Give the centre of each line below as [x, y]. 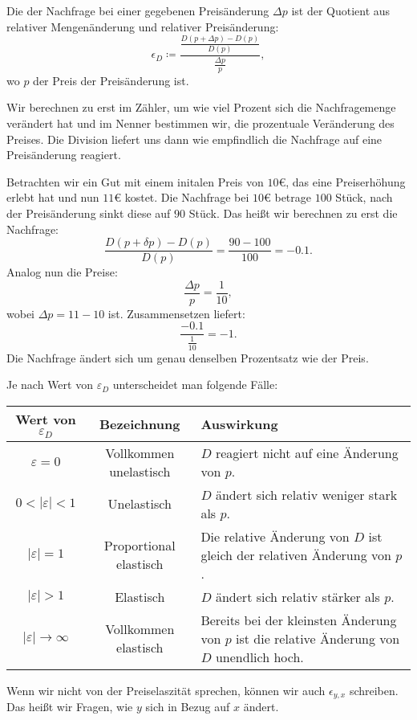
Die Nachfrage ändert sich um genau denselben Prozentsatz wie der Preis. [188, 357]
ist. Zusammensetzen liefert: [176, 313]
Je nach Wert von [50, 385]
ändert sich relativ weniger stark [306, 494]
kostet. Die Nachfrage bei [187, 197]
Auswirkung [239, 423]
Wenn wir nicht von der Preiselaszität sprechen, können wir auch [166, 690]
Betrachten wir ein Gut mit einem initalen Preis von [135, 181]
